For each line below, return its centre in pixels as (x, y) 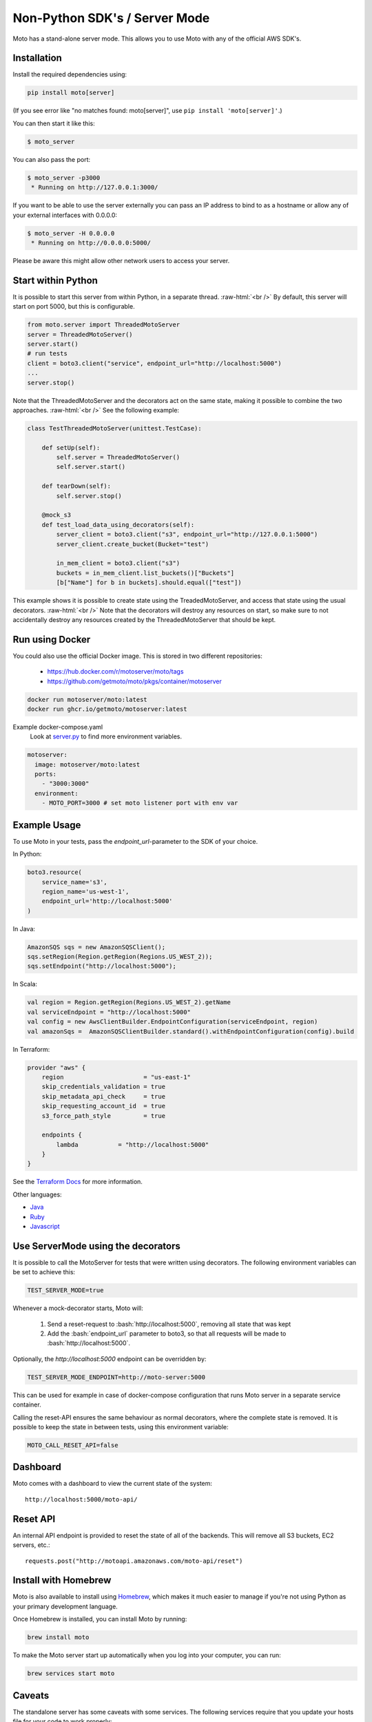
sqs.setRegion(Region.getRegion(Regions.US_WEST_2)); (120, 957)
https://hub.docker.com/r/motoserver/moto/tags (115, 672)
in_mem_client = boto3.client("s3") (118, 563)
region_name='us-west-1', (85, 891)
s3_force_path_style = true (103, 1116)
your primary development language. (65, 1606)
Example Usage (47, 825)
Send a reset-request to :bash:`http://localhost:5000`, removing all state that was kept (169, 1324)
